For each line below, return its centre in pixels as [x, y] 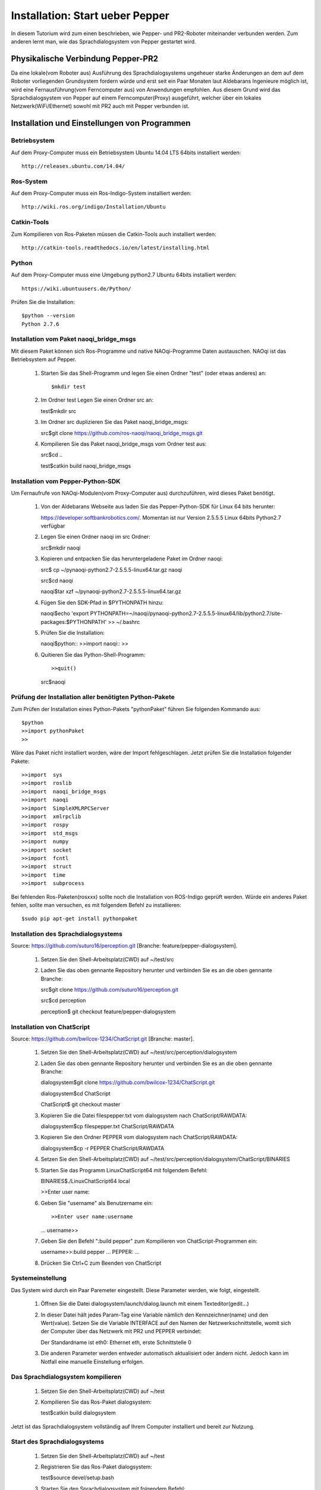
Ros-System [29, 181]
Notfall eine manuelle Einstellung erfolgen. [92, 1361]
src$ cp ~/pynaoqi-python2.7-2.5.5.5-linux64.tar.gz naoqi [111, 570]
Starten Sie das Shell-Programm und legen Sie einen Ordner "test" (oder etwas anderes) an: [154, 373]
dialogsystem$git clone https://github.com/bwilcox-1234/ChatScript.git [128, 1082]
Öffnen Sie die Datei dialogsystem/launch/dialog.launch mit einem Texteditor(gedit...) [145, 1304]
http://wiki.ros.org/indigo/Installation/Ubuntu [94, 207]
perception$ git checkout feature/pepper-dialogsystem [108, 1011]
